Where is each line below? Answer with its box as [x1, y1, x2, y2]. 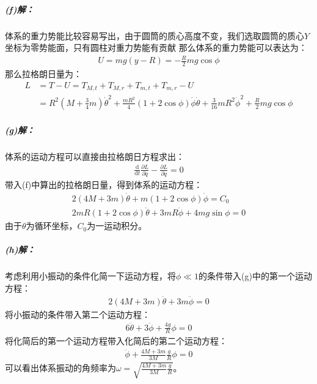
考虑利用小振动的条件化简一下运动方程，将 [5, 269, 176, 282]
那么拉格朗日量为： [5, 67, 82, 80]
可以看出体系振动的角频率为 [5, 361, 116, 374]
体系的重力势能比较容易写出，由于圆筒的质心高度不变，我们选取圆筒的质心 [5, 29, 304, 42]
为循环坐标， [26, 219, 78, 232]
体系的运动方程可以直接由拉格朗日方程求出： [5, 149, 184, 162]
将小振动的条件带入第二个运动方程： [5, 307, 150, 320]
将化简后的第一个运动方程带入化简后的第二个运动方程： [5, 334, 227, 347]
